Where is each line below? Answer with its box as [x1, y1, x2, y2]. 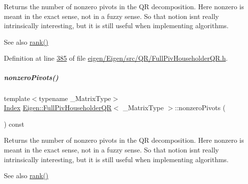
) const [4, 118, 25, 129]
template [4, 93, 30, 103]
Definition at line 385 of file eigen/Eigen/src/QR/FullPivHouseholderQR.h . [4, 53, 228, 63]
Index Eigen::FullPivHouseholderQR [4, 102, 112, 113]
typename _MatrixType [39, 93, 111, 103]
